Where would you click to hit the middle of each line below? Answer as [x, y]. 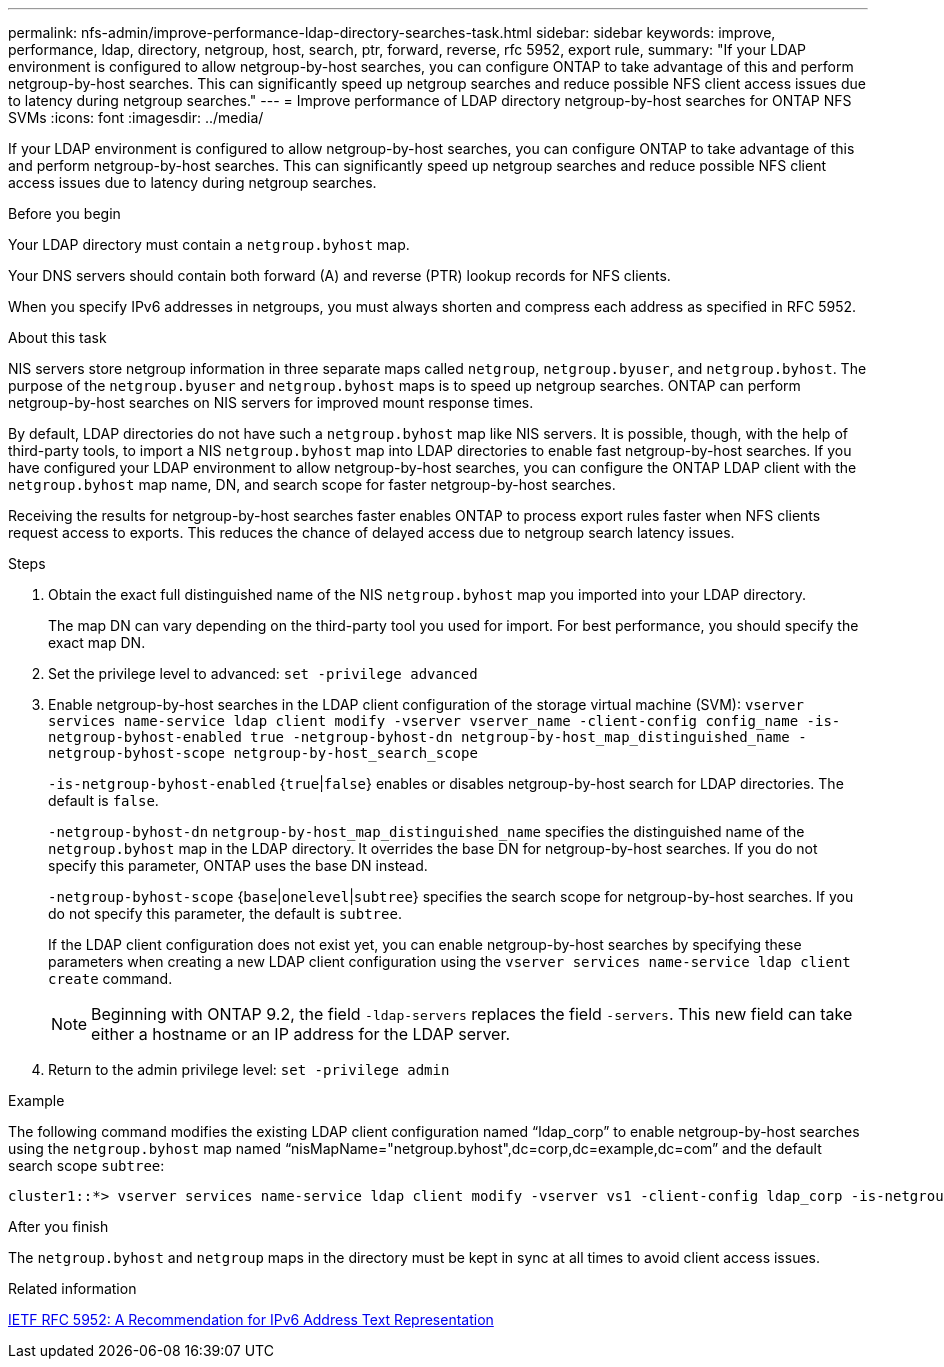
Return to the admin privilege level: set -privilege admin [249, 1069]
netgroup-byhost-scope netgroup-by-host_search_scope [263, 753]
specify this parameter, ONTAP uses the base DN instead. [238, 865]
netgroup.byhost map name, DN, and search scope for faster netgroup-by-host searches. [312, 484]
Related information [72, 1288]
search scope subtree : [86, 1165]
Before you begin [64, 213]
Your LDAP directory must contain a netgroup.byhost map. [209, 244]
